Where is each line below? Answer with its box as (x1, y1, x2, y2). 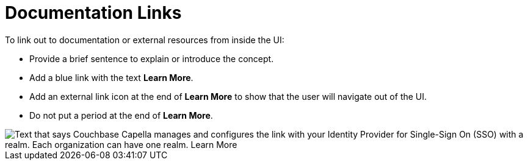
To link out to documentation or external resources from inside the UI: (5, 34, 284, 45)
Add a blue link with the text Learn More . (29, 72, 193, 83)
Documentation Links (5, 2, 182, 23)
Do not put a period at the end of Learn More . (29, 110, 213, 121)
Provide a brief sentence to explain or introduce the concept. (29, 53, 274, 64)
